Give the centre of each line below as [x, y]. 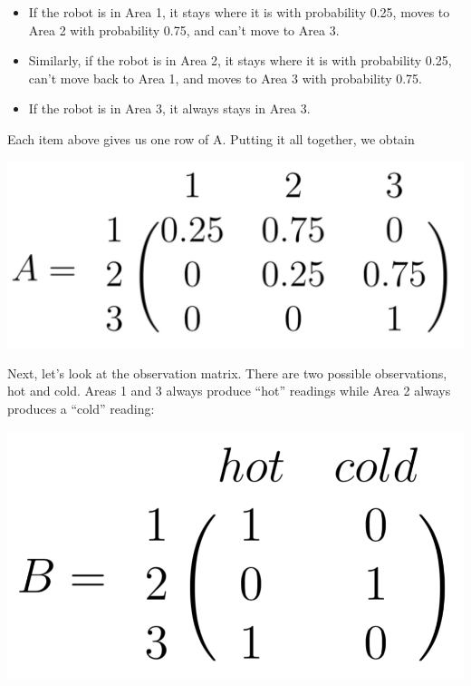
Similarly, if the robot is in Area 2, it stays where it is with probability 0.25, [240, 60]
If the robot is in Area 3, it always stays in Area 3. [169, 108]
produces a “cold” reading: [81, 409]
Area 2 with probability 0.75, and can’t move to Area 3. [184, 29]
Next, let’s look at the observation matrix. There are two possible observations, [227, 372]
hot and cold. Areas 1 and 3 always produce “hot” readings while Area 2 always [229, 391]
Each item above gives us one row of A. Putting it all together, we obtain [211, 138]
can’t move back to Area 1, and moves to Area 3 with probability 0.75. [225, 78]
